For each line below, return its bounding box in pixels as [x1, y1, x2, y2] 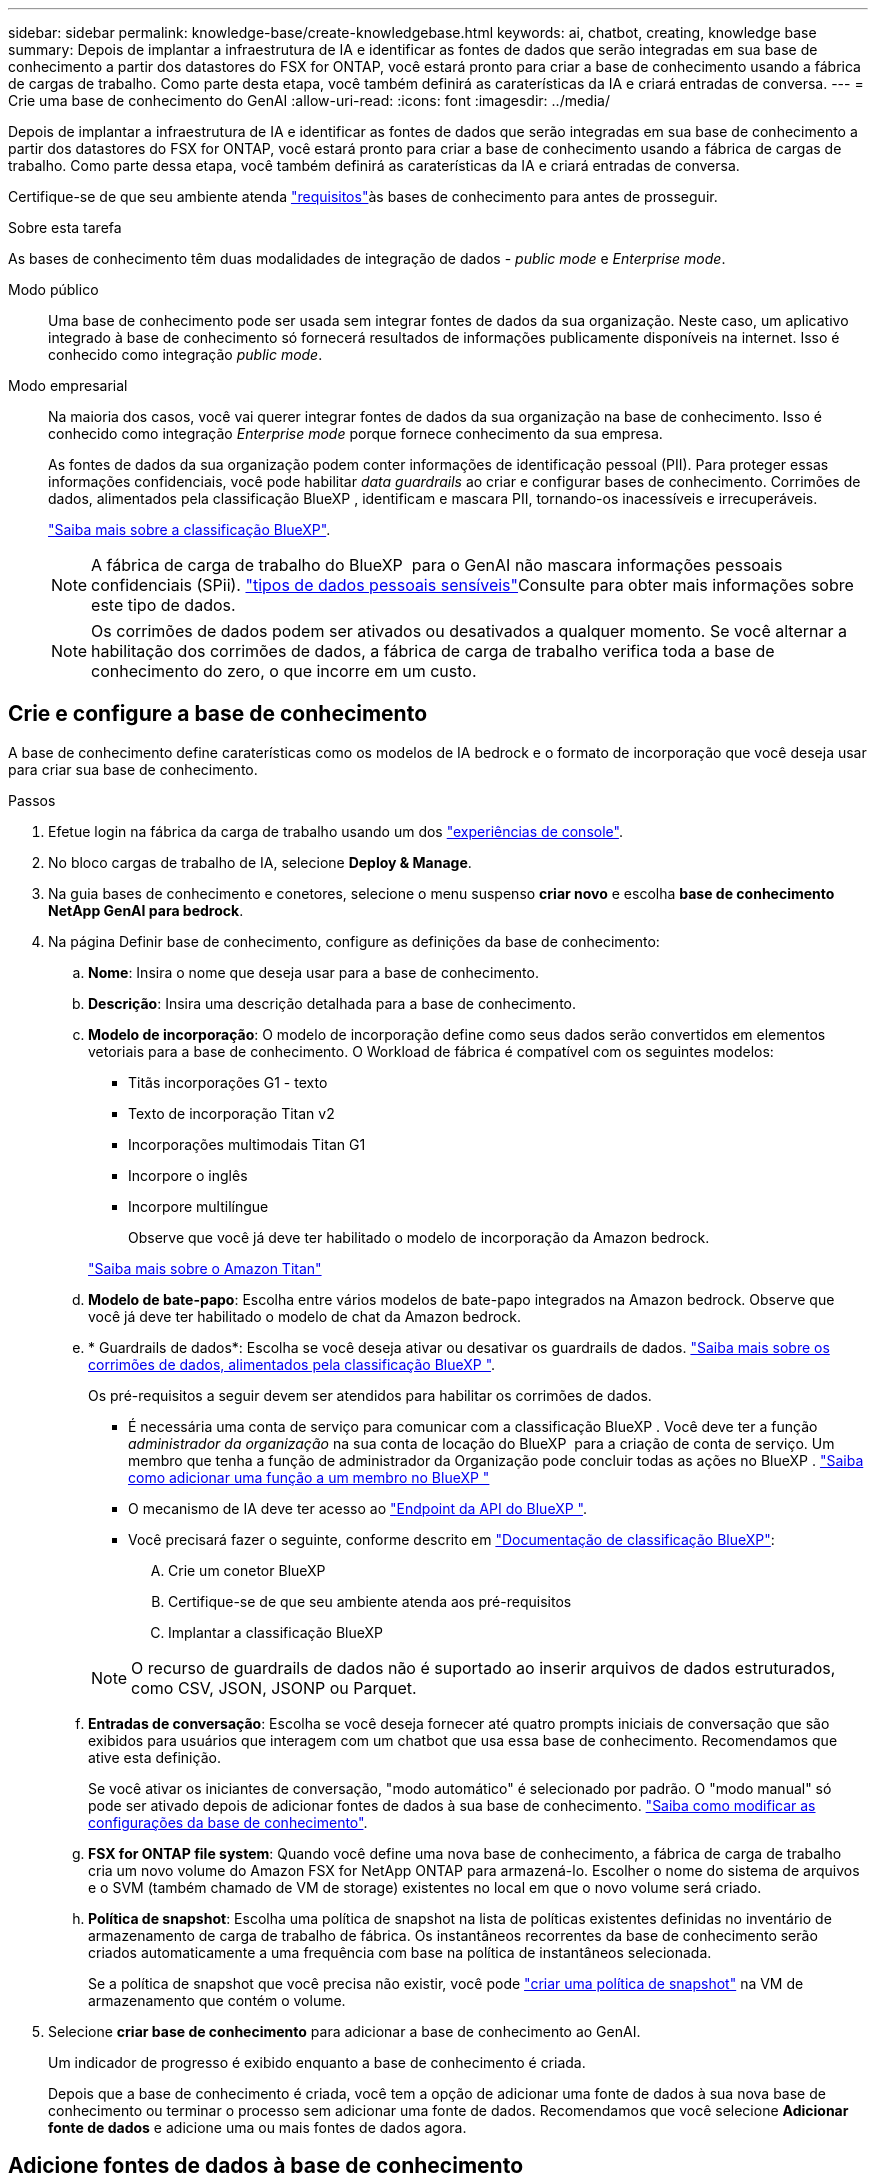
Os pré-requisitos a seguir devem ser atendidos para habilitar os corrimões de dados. [88, 1386, 652, 1404]
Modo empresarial [8, 377, 128, 394]
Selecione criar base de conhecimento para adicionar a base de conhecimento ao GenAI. [48, 2022, 641, 2040]
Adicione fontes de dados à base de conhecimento [8, 2153, 524, 2179]
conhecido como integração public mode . [48, 346, 323, 363]
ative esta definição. [88, 1748, 221, 1766]
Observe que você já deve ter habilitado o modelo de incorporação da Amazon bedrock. [128, 1228, 710, 1246]
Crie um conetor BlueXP [168, 1561, 326, 1579]
